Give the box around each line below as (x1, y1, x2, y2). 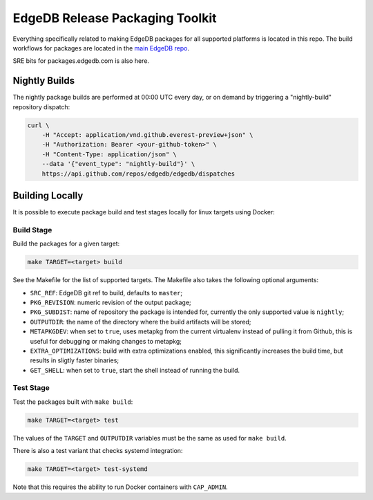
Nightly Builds (12, 75, 75, 86)
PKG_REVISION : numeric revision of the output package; (30, 298, 191, 306)
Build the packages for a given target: (12, 239, 120, 248)
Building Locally (12, 189, 84, 201)
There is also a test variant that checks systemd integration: (12, 447, 183, 455)
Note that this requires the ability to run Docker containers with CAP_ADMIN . (12, 483, 228, 491)
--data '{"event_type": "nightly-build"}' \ (41, 160, 195, 168)
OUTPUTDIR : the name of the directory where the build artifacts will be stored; (30, 317, 251, 326)
